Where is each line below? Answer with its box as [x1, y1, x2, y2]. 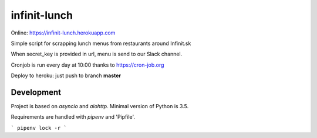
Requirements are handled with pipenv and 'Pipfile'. [11, 113, 135, 120]
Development [11, 87, 62, 97]
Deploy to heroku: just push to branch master [11, 72, 122, 79]
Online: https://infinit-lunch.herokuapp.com [11, 29, 116, 36]
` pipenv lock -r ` [11, 125, 67, 131]
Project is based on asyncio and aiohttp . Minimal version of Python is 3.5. [11, 103, 189, 110]
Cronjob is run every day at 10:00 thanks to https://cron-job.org [11, 61, 164, 68]
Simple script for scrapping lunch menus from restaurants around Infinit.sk [11, 40, 191, 47]
